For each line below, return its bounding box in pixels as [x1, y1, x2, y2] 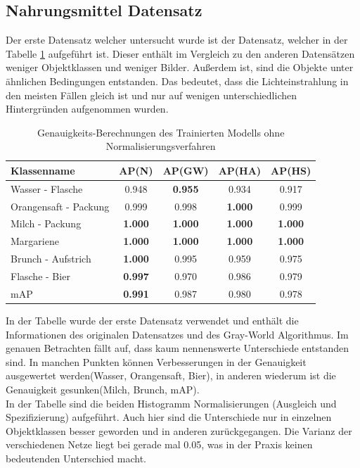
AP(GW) [162, 163, 209, 177]
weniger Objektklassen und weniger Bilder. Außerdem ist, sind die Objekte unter [6, 60, 354, 75]
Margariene [11, 234, 59, 248]
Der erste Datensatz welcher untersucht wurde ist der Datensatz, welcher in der [6, 32, 348, 47]
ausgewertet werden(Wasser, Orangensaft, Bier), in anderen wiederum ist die [6, 368, 336, 383]
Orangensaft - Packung [11, 198, 110, 213]
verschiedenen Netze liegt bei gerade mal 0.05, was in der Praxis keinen [6, 437, 313, 452]
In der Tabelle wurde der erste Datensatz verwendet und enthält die [6, 312, 299, 327]
